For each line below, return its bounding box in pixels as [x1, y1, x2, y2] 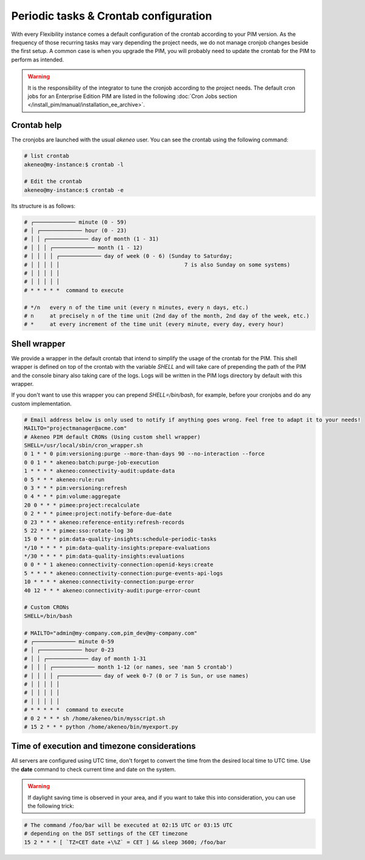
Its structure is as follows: [11, 202, 76, 210]
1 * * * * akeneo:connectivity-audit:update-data [24, 467, 175, 475]
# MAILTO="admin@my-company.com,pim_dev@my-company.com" [24, 630, 198, 636]
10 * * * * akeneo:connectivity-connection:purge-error [24, 578, 195, 585]
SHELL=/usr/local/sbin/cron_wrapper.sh [24, 442, 143, 449]
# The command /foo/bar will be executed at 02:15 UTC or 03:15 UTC [24, 822, 233, 828]
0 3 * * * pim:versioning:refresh [24, 485, 127, 491]
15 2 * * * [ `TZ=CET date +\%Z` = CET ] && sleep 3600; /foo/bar [24, 839, 226, 845]
